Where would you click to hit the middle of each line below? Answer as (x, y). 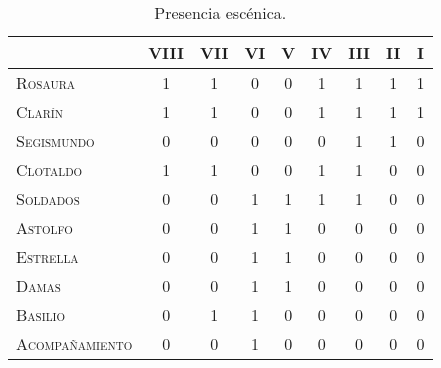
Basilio (41, 314)
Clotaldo (49, 169)
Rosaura (45, 82)
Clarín (39, 111)
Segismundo (55, 140)
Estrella (47, 256)
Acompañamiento (74, 343)
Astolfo (44, 227)
